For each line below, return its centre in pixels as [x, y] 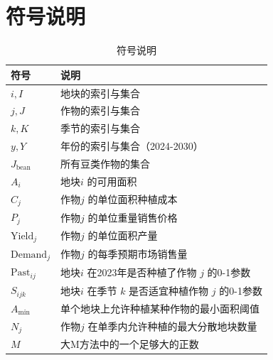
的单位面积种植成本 [133, 199]
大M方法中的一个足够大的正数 [129, 344]
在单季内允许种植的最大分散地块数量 [172, 326]
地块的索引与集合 [100, 93]
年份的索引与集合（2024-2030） [132, 146]
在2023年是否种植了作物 [142, 272]
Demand [29, 255]
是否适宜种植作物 [169, 290]
